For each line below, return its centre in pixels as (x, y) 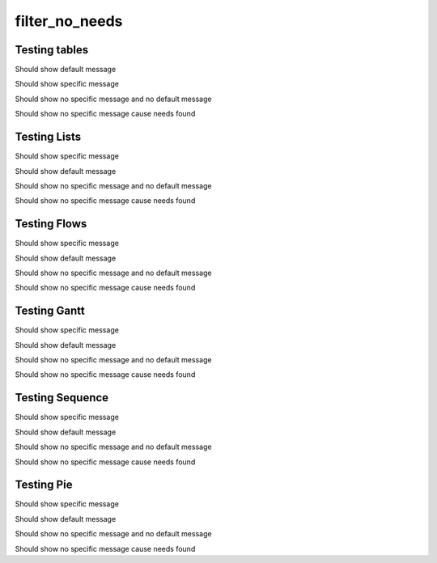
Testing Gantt (50, 311)
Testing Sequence (62, 398)
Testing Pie (44, 485)
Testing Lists (48, 137)
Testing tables (52, 50)
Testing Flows (51, 224)
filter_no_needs (69, 21)
